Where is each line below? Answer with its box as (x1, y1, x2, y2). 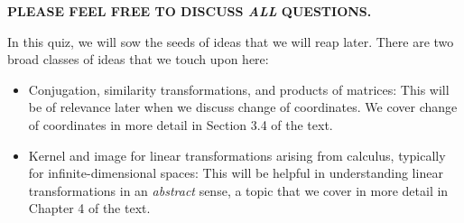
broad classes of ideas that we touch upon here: (7, 50, 269, 69)
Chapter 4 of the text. (28, 199, 151, 218)
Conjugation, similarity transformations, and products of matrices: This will (28, 79, 450, 98)
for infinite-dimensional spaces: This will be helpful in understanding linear (28, 163, 443, 182)
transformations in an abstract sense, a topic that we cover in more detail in (28, 181, 449, 200)
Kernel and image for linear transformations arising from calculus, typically (28, 145, 446, 164)
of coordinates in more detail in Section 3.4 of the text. (28, 115, 333, 134)
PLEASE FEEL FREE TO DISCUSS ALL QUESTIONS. (7, 2, 372, 20)
